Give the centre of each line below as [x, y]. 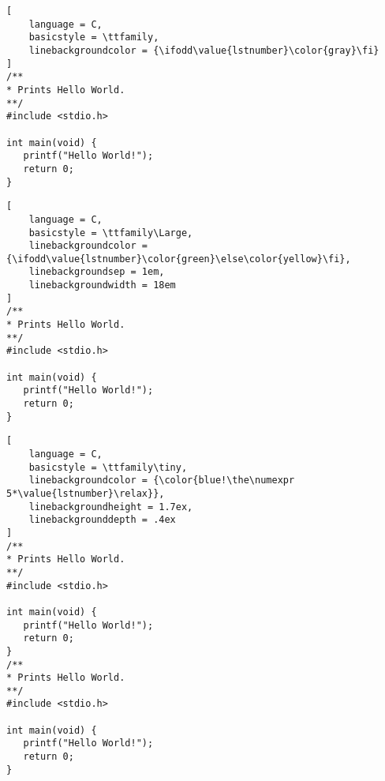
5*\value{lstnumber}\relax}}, [86, 493]
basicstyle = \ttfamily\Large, [111, 233]
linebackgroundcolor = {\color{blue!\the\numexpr [162, 481]
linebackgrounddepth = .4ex [102, 520]
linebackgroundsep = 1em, [97, 272]
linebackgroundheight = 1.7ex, [111, 507]
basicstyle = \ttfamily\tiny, [108, 467]
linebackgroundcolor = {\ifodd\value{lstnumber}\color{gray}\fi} [204, 50]
